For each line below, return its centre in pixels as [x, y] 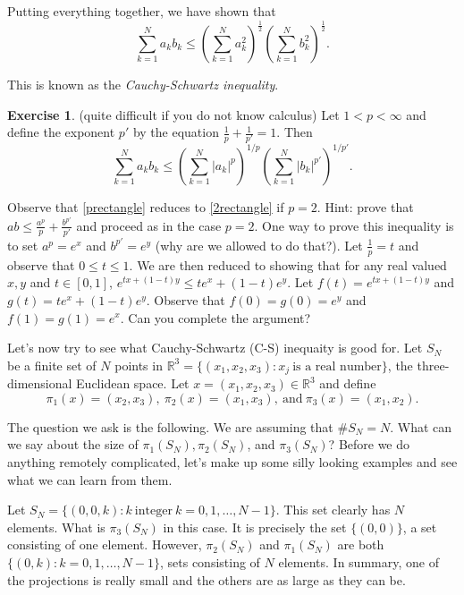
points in [139, 365]
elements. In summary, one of [359, 561]
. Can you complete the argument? [215, 317]
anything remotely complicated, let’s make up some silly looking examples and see [232, 461]
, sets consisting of [210, 561]
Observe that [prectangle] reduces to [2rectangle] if [146, 206]
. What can [421, 426]
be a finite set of [52, 365]
